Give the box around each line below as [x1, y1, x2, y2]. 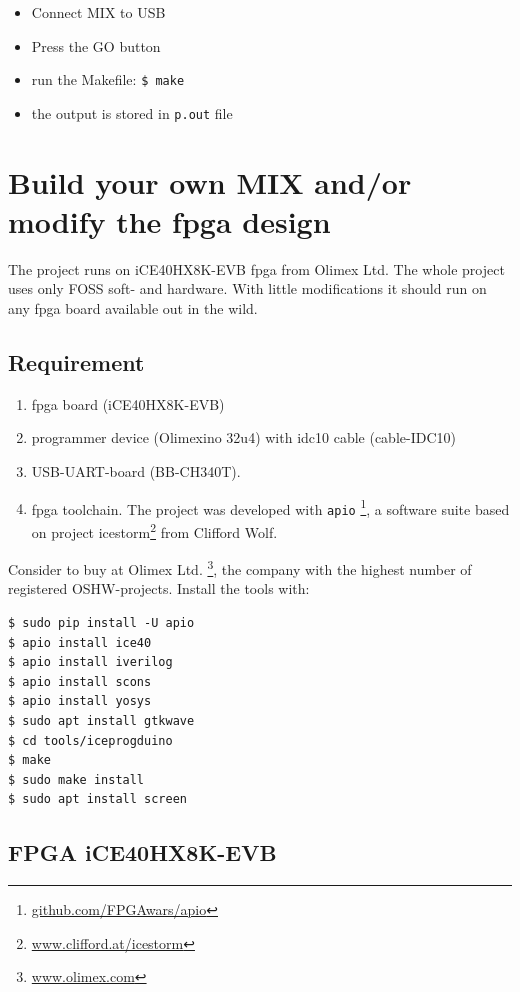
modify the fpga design [8, 200, 331, 241]
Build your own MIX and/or [8, 161, 412, 202]
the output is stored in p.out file [31, 102, 233, 123]
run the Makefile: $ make [31, 69, 185, 90]
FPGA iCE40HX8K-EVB [8, 837, 277, 868]
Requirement [8, 346, 145, 377]
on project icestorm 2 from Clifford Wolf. [31, 518, 278, 542]
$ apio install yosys [8, 694, 152, 709]
